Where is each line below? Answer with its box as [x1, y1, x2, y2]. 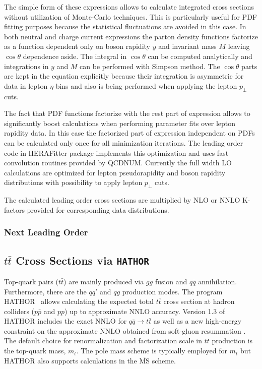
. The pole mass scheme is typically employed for [76, 345, 227, 356]
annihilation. [198, 276, 237, 286]
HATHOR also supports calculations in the [4, 355, 137, 365]
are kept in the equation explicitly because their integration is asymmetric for [4, 71, 244, 81]
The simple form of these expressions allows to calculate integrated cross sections [4, 2, 254, 12]
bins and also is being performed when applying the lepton [55, 80, 237, 91]
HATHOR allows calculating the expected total [4, 296, 154, 306]
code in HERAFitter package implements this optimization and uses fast [4, 147, 229, 158]
